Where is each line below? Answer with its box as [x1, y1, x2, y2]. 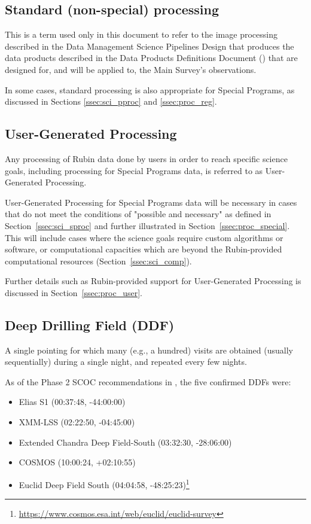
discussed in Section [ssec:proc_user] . [5, 286, 142, 298]
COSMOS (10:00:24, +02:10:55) [19, 456, 136, 468]
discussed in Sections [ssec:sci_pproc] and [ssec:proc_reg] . [5, 95, 217, 108]
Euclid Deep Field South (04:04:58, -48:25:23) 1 [19, 476, 190, 491]
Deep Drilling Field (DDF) [5, 315, 175, 334]
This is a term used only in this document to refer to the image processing [5, 28, 278, 41]
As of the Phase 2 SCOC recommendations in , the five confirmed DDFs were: [5, 375, 291, 388]
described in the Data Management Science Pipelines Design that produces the [5, 39, 294, 52]
